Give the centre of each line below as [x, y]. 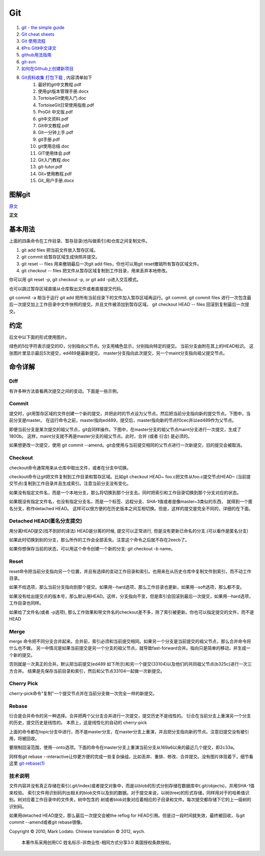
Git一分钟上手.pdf [56, 132]
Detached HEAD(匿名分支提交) [46, 521]
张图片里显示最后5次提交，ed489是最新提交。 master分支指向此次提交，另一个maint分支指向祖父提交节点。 [118, 353]
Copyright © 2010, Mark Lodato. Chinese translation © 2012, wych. [77, 831]
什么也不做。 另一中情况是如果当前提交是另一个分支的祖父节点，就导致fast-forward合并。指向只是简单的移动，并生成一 [130, 648]
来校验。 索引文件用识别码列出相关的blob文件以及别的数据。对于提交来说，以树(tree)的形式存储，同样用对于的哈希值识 [129, 793]
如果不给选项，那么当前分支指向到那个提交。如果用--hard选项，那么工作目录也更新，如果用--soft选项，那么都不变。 [127, 587]
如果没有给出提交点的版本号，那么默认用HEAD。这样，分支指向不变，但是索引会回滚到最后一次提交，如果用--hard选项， [131, 596]
